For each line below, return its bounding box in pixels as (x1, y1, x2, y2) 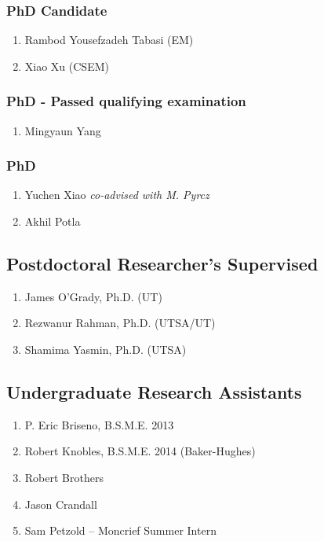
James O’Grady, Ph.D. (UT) (24, 288, 162, 304)
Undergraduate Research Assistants (6, 380, 302, 403)
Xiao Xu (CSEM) (24, 57, 109, 74)
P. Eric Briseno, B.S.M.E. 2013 (24, 416, 174, 432)
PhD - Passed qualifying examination (6, 91, 246, 111)
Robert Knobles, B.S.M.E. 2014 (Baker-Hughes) (24, 443, 256, 459)
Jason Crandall (24, 495, 97, 512)
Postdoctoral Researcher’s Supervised (6, 252, 319, 276)
